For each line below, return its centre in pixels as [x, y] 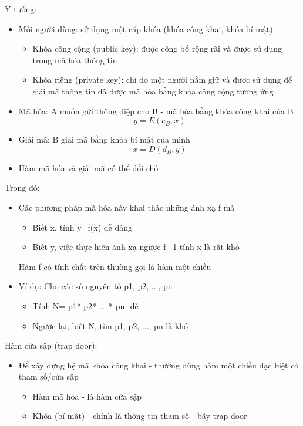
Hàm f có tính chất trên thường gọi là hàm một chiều [115, 266]
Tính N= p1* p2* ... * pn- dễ [85, 305]
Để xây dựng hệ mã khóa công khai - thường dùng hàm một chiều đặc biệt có [159, 365]
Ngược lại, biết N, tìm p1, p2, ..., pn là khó [110, 325]
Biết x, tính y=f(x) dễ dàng [82, 227]
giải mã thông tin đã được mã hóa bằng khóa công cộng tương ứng [153, 91]
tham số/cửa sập [48, 376]
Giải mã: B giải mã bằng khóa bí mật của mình [104, 139]
